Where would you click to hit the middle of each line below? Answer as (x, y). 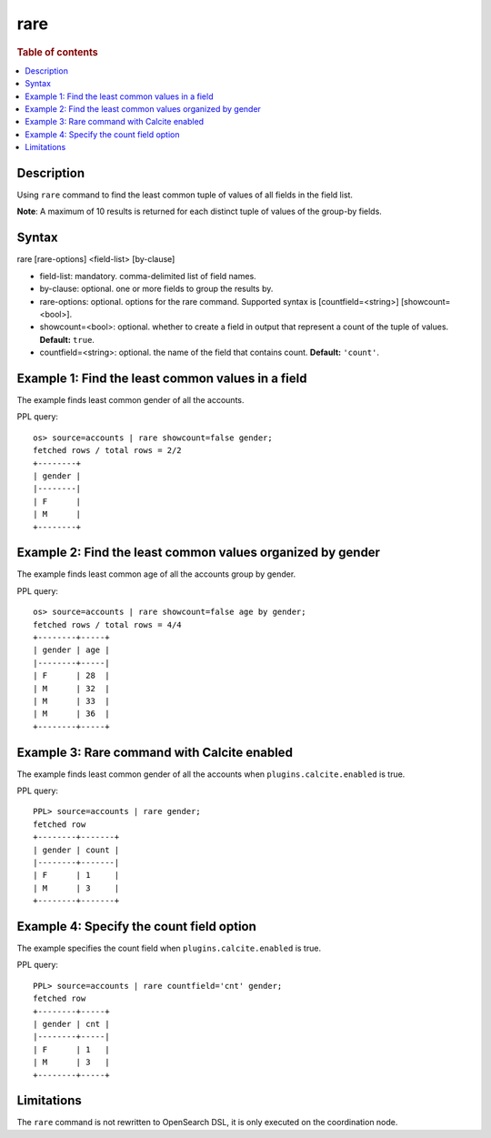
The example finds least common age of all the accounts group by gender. (156, 574)
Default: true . (67, 339)
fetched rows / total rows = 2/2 (107, 451)
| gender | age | (71, 650)
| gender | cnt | (71, 1024)
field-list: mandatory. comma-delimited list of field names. (148, 276)
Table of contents (58, 52)
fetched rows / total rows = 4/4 (107, 624)
